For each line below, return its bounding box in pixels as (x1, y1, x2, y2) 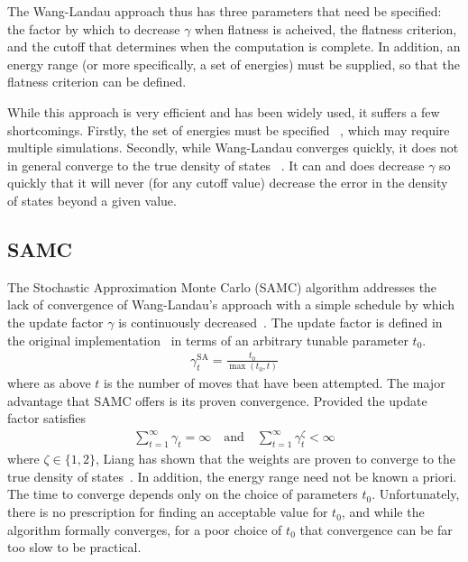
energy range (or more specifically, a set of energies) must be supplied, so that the (7, 54, 460, 73)
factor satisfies (7, 409, 86, 428)
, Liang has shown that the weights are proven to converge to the (95, 449, 456, 468)
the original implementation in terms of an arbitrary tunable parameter (7, 330, 408, 349)
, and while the (341, 502, 425, 521)
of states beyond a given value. (7, 190, 177, 209)
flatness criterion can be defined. (7, 72, 187, 91)
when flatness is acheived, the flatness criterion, (195, 19, 457, 38)
